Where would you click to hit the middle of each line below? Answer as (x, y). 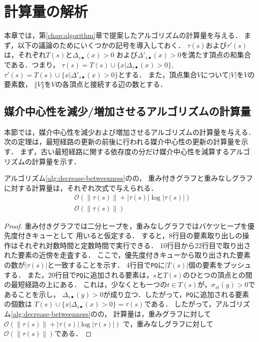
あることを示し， (32, 294)
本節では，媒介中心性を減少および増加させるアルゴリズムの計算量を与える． (130, 132)
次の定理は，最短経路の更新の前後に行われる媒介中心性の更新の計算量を (123, 142)
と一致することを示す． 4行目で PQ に (106, 264)
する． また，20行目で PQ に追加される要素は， (79, 274)
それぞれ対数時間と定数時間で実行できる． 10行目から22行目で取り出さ (134, 245)
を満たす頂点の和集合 (216, 55)
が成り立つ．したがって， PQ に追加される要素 (176, 294)
